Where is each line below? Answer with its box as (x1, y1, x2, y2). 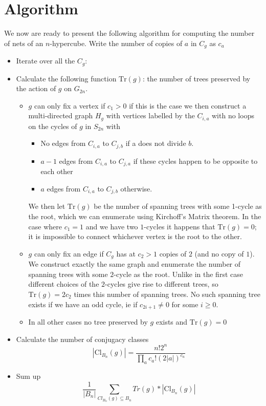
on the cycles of (28, 120, 77, 131)
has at (116, 248, 136, 259)
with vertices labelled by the (106, 110, 195, 121)
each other (40, 166, 73, 177)
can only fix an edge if (34, 248, 104, 259)
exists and (156, 316, 188, 327)
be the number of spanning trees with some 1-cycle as (94, 201, 262, 211)
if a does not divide (125, 138, 186, 148)
